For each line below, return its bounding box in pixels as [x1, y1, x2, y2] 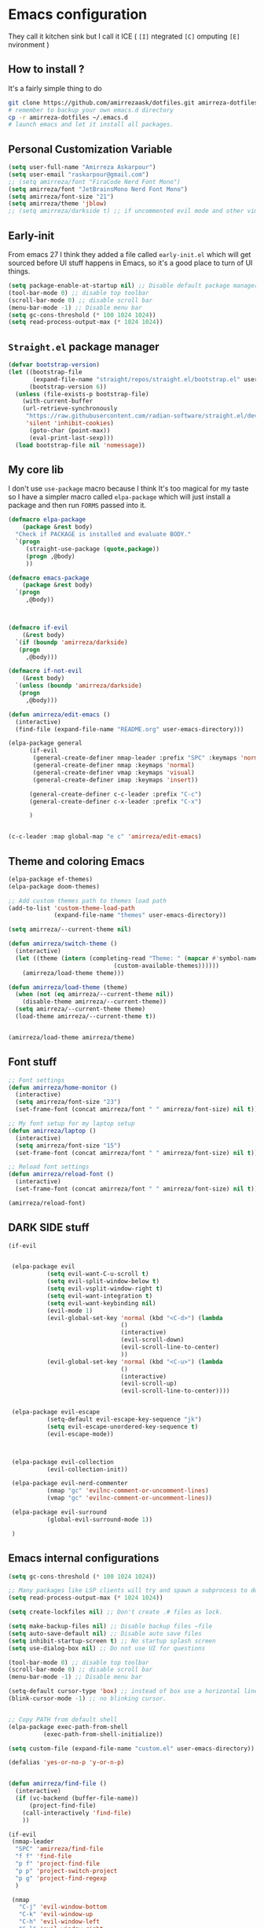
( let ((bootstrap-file [8, 368, 82, 376]
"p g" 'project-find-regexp [15, 1874, 108, 1882]
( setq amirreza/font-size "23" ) [15, 1098, 122, 1106]
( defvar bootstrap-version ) [8, 361, 101, 369]
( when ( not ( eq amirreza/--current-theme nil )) [15, 991, 174, 999]
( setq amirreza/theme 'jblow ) [8, 200, 108, 208]
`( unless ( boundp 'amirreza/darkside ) [15, 682, 143, 690]
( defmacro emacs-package [8, 574, 90, 582]
